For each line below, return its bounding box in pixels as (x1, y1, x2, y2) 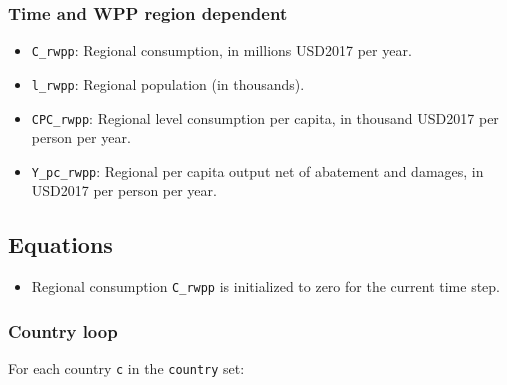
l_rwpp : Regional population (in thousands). (31, 73, 305, 94)
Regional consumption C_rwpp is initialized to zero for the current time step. (31, 276, 500, 297)
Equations (8, 229, 113, 260)
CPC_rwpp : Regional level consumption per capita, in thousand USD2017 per (31, 107, 499, 128)
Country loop (8, 318, 118, 343)
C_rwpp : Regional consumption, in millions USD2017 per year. (31, 40, 412, 61)
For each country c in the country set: (8, 358, 245, 379)
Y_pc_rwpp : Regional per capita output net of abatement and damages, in (31, 160, 484, 181)
